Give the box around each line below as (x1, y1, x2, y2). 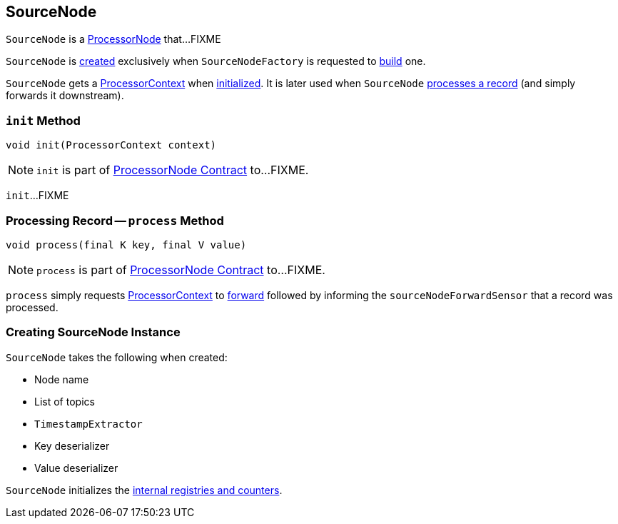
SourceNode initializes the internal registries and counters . (6, 483, 283, 496)
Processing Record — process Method (6, 213, 224, 228)
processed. (6, 301, 59, 313)
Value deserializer (34, 461, 118, 474)
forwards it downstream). (6, 89, 124, 102)
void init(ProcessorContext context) (6, 139, 217, 151)
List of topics (34, 395, 95, 408)
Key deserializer (34, 439, 110, 452)
